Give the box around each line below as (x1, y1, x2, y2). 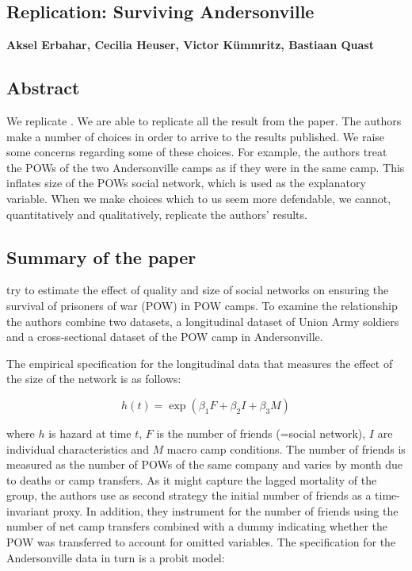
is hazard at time (48, 424, 132, 441)
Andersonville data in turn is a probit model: (6, 549, 225, 565)
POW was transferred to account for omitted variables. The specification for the (6, 534, 396, 550)
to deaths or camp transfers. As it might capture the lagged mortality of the (6, 471, 377, 488)
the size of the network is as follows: (6, 370, 181, 387)
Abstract (6, 75, 80, 100)
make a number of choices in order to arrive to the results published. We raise (6, 128, 385, 144)
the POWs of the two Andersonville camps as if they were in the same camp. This (6, 159, 405, 175)
